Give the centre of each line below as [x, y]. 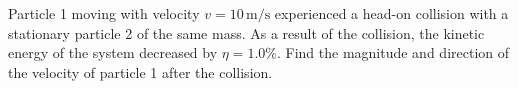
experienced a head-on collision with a [391, 13]
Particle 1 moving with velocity [104, 13]
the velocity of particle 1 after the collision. [140, 71]
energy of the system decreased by [113, 52]
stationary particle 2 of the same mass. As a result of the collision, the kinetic [246, 32]
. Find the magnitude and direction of [393, 52]
